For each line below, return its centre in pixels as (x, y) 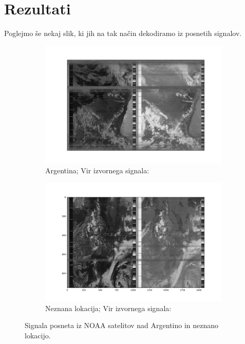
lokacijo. (38, 335)
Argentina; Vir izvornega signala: (97, 170)
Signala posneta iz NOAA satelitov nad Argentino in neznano (122, 325)
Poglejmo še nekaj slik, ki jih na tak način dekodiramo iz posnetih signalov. (123, 33)
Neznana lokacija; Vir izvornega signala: (108, 308)
